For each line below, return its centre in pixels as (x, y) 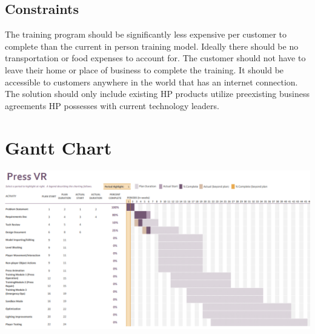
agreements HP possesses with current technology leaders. (112, 105)
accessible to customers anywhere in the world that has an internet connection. (151, 82)
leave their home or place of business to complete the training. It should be (144, 69)
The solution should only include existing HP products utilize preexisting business (157, 94)
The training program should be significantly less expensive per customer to (146, 34)
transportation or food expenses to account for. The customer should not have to (155, 58)
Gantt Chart (58, 147)
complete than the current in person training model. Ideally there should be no (152, 46)
